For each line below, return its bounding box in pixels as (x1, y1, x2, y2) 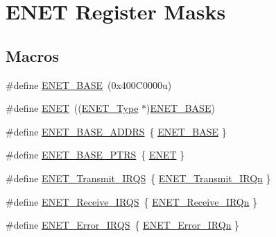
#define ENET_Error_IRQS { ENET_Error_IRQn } (6, 218, 240, 232)
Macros (6, 44, 59, 66)
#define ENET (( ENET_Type (6, 101, 139, 115)
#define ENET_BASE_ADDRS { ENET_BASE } (6, 124, 227, 138)
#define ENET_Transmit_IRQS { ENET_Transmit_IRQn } (6, 170, 271, 185)
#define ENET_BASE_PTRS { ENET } (6, 147, 185, 162)
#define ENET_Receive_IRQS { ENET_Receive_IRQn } (6, 194, 258, 209)
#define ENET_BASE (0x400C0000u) (6, 77, 172, 92)
